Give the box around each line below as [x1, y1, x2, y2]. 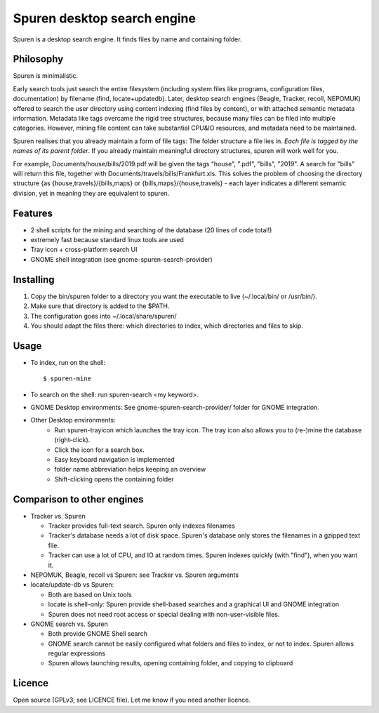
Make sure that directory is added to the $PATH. [30, 302, 170, 310]
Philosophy [13, 53, 64, 65]
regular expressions [48, 649, 106, 658]
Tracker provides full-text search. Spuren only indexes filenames [48, 521, 235, 530]
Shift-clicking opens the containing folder [54, 474, 175, 484]
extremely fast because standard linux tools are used [30, 236, 184, 244]
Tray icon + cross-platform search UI [30, 246, 138, 254]
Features [13, 207, 53, 219]
